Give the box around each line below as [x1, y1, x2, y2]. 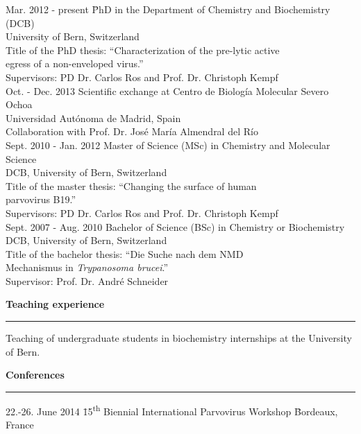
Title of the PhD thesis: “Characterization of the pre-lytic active [6, 42, 280, 57]
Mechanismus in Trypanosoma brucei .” [6, 260, 169, 275]
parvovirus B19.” [6, 192, 76, 207]
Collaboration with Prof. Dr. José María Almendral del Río [6, 124, 258, 139]
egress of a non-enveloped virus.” [6, 56, 144, 71]
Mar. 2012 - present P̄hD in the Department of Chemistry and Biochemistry [6, 2, 330, 16]
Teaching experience [6, 297, 105, 311]
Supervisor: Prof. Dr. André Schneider [6, 273, 169, 288]
